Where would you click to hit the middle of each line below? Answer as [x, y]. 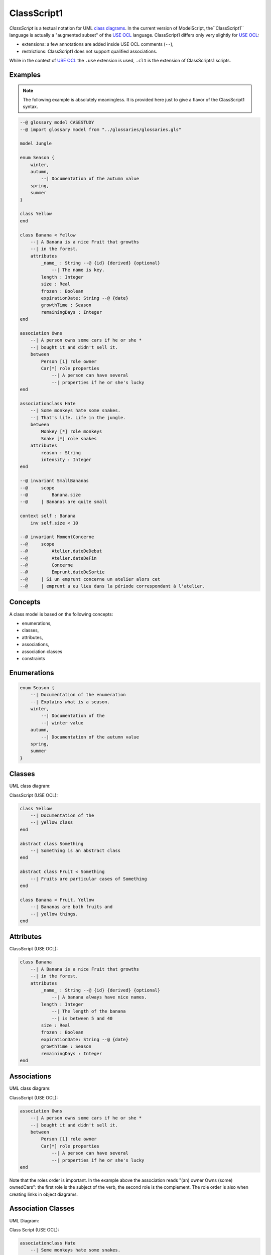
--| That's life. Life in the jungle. [78, 417]
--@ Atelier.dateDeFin [58, 558]
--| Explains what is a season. [70, 702]
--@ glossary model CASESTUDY [57, 122]
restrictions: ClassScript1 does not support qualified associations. [90, 51]
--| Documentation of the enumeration [78, 695]
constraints [33, 658]
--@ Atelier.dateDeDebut [61, 551]
